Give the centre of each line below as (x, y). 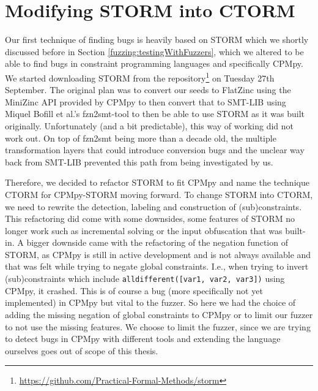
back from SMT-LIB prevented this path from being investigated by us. (139, 161)
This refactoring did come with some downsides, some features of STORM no (150, 218)
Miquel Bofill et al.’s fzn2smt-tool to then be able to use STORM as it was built (155, 114)
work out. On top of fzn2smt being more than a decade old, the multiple (141, 138)
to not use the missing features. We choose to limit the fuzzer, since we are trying (158, 326)
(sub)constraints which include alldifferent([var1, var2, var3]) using (145, 279)
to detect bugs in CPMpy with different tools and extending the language (143, 339)
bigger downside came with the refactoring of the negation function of (157, 242)
